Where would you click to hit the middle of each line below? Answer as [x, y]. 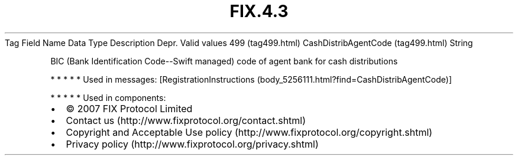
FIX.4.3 [259, 11]
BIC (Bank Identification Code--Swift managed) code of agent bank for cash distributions [224, 61]
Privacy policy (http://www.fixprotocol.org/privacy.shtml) [192, 144]
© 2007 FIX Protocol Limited [129, 108]
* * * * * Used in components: [108, 97]
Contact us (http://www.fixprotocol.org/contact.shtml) [186, 120]
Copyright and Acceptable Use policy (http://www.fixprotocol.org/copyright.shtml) [249, 132]
